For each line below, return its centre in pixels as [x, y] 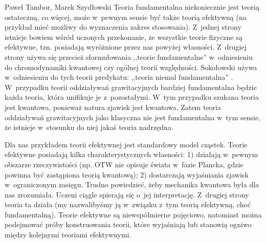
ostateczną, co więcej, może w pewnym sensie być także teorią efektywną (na [126, 17]
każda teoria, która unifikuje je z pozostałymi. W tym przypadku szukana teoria [132, 97]
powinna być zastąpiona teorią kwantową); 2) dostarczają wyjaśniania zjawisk [127, 174]
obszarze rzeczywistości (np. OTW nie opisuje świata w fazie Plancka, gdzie [124, 164]
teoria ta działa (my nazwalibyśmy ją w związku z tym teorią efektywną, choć [128, 204]
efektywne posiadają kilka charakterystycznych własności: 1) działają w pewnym [131, 154]
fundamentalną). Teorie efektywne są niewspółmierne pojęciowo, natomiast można [133, 214]
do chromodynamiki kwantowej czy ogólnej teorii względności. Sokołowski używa [131, 67]
